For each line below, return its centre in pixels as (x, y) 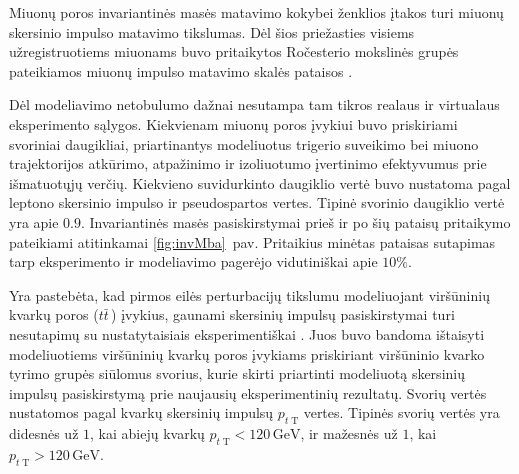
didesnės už (44, 433)
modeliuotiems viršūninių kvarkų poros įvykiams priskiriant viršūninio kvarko (247, 353)
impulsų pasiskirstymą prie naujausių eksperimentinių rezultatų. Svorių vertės (248, 392)
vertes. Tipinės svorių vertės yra (401, 412)
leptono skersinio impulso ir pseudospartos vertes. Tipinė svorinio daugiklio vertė (257, 202)
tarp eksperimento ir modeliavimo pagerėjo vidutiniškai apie (193, 261)
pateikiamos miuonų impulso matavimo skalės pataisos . (181, 70)
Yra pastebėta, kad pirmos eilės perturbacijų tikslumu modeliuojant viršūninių (249, 294)
